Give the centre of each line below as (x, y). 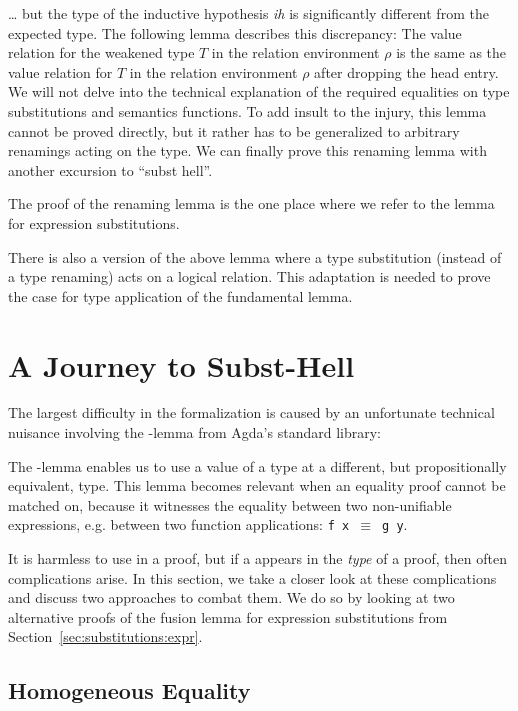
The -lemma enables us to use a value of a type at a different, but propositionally (257, 465)
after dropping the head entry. (406, 71)
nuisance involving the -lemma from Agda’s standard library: (194, 432)
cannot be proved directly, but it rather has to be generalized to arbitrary (234, 130)
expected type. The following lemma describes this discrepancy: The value (235, 32)
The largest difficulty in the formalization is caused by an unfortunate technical (251, 412)
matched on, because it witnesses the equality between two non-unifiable (230, 504)
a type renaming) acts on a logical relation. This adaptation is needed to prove (249, 276)
